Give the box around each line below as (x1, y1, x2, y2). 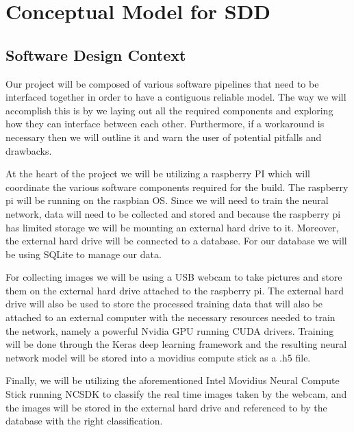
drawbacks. (5, 143, 52, 157)
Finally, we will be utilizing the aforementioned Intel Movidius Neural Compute (5, 373, 340, 387)
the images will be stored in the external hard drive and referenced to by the (5, 400, 327, 414)
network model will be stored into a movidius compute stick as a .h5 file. (5, 350, 311, 364)
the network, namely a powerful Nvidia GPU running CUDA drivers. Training (5, 323, 334, 338)
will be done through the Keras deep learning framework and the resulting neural (5, 337, 347, 351)
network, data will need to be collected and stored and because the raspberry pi (5, 206, 341, 220)
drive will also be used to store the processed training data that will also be (5, 296, 323, 311)
